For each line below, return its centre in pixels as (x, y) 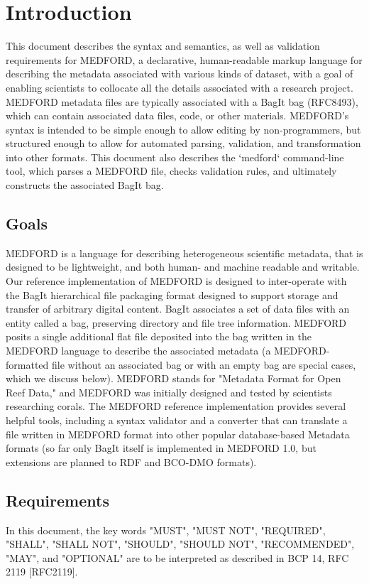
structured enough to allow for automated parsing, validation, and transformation (183, 143)
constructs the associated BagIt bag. (85, 185)
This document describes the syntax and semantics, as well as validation (163, 46)
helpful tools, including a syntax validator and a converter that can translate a (177, 420)
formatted (27, 364)
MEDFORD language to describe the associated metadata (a (138, 351)
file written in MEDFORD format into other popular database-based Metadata (178, 434)
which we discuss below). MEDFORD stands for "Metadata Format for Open (174, 378)
